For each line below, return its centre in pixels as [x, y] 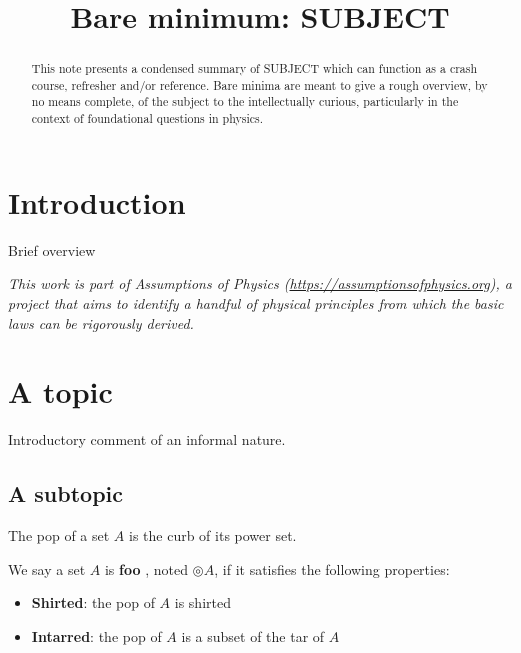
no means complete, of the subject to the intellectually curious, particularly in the [245, 101]
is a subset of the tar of [253, 635]
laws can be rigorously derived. [101, 322]
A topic [60, 391]
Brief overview [52, 249]
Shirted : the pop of [93, 602]
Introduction [97, 201]
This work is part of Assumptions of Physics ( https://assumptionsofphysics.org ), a [260, 283]
